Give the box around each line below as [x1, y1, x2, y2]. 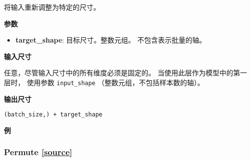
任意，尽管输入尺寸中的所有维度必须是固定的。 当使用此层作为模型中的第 [4, 68, 240, 78]
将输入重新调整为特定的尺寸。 [4, 2, 100, 12]
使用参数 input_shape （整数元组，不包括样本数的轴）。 [27, 77, 204, 87]
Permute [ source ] [4, 146, 72, 158]
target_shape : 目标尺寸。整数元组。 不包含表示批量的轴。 [15, 35, 206, 45]
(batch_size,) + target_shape [4, 111, 103, 118]
